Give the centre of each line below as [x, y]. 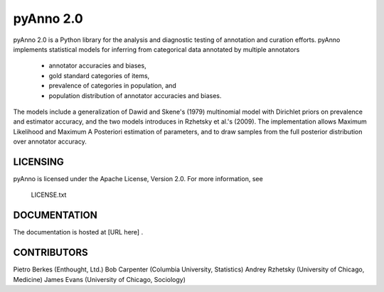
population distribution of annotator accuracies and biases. [135, 95]
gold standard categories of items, [99, 75]
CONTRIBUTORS [50, 253]
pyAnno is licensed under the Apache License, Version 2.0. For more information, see [138, 178]
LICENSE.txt [49, 195]
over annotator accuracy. [50, 141]
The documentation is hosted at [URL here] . [78, 232]
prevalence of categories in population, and [113, 86]
